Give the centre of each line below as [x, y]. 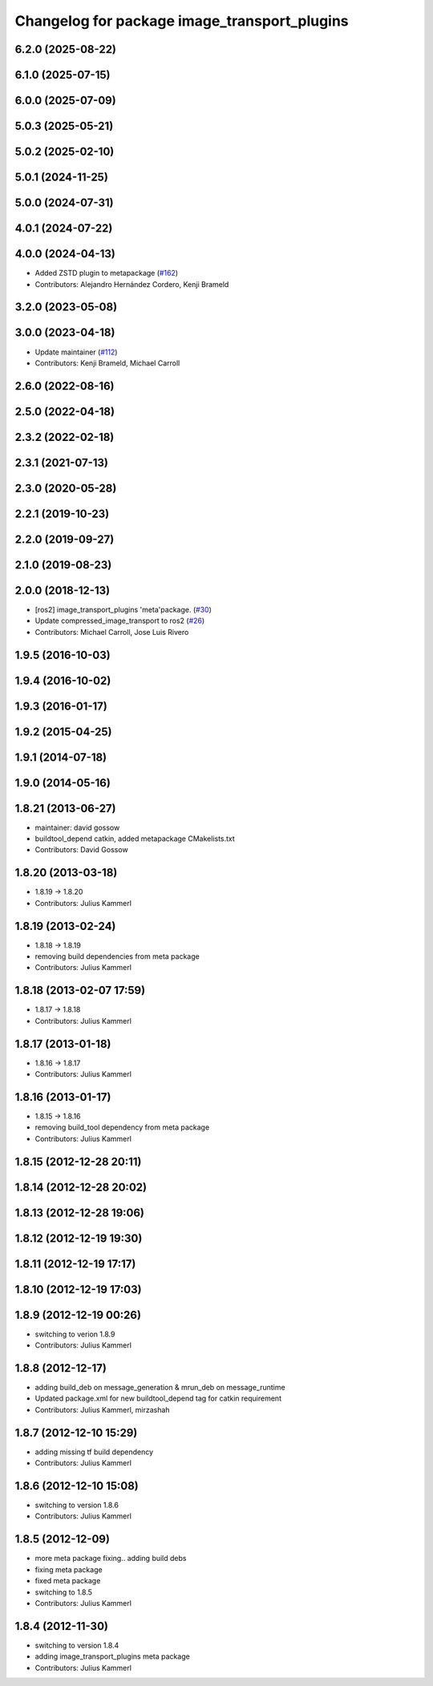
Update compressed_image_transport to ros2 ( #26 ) [120, 621]
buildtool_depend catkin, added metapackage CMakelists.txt [135, 839]
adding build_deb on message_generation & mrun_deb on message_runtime [160, 1388]
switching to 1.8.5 [63, 1592]
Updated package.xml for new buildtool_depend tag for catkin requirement [158, 1398]
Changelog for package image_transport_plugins [182, 21]
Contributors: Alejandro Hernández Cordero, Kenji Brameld [132, 284]
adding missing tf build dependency [94, 1452]
